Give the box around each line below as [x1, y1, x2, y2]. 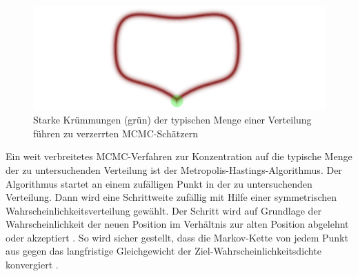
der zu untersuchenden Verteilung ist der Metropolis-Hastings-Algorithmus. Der [6, 162, 342, 177]
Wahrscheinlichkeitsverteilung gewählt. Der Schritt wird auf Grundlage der [6, 203, 322, 217]
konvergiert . [6, 257, 59, 272]
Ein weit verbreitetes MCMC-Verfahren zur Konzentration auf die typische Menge [6, 149, 352, 164]
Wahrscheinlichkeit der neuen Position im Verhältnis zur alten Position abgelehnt [6, 217, 349, 231]
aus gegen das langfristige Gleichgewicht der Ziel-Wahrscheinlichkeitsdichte [6, 244, 321, 258]
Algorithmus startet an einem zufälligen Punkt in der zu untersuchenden [6, 176, 312, 190]
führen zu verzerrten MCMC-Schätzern [33, 126, 198, 140]
